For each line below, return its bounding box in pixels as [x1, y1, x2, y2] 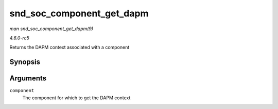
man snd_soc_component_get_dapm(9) [9, 26, 94, 32]
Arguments [9, 74, 47, 83]
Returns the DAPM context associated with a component [9, 44, 130, 51]
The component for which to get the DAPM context [22, 95, 131, 101]
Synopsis [9, 58, 41, 67]
